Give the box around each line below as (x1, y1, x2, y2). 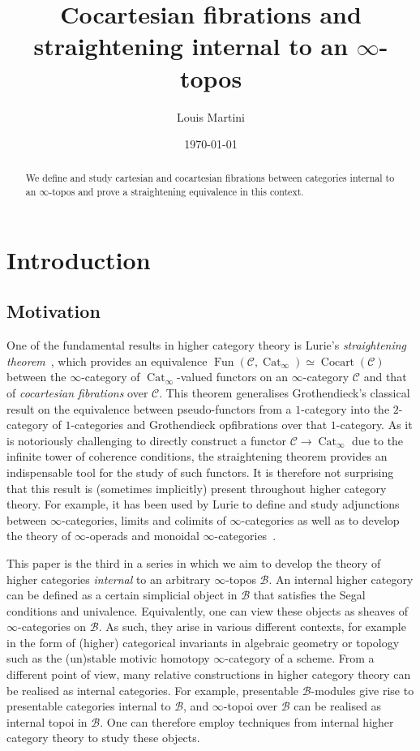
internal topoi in (6, 713, 88, 730)
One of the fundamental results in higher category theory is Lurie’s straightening (6, 337, 407, 354)
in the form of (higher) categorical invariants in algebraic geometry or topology (6, 633, 400, 650)
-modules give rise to (311, 681, 414, 698)
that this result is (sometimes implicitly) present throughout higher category (6, 479, 387, 496)
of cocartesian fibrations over (6, 384, 148, 401)
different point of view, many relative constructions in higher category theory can (6, 666, 411, 683)
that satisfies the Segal (253, 586, 366, 603)
